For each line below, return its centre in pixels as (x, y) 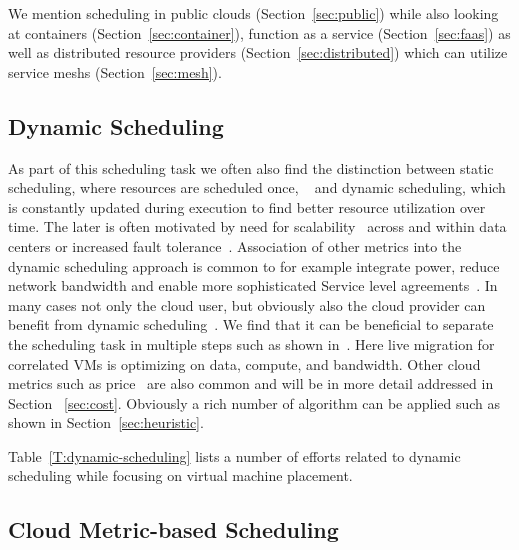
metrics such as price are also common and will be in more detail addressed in (251, 383)
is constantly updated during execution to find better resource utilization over (247, 206)
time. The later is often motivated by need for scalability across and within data (257, 226)
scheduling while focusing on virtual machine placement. (180, 475)
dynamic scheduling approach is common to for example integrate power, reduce (254, 265)
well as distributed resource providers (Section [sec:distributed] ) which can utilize (258, 52)
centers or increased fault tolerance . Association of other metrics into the (235, 245)
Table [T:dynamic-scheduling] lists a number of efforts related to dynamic (234, 455)
